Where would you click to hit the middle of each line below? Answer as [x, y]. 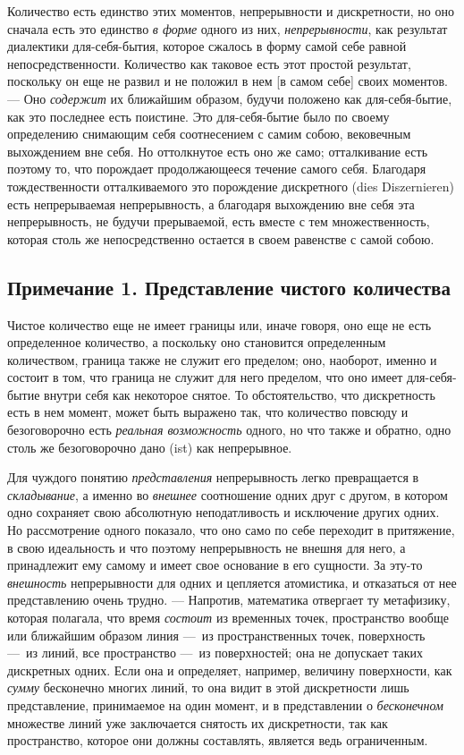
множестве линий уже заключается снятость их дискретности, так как [198, 722]
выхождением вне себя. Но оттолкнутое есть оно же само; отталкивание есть [218, 151]
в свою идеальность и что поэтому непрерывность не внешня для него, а [207, 547]
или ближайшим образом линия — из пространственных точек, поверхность [216, 635]
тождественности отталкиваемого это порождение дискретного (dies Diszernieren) [231, 186]
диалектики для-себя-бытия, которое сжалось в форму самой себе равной [207, 46]
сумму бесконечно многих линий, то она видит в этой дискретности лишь [208, 687]
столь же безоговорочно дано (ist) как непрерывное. [150, 447]
